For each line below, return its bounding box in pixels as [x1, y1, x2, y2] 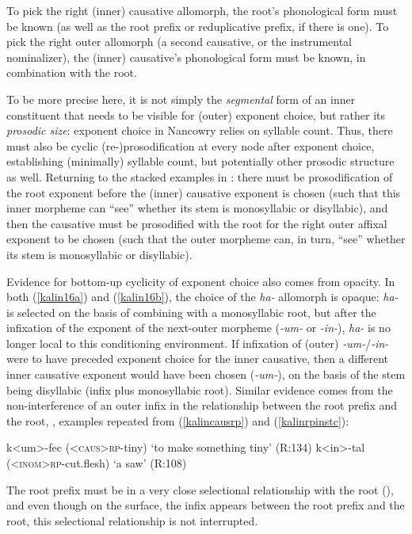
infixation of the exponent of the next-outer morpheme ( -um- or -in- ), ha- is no [6, 319, 391, 336]
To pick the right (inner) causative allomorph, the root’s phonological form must [6, 2, 398, 18]
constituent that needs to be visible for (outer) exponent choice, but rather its [6, 106, 386, 123]
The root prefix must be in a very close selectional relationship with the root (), [6, 481, 394, 498]
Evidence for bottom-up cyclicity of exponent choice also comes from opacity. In [6, 273, 395, 289]
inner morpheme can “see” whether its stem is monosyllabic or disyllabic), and [6, 200, 388, 216]
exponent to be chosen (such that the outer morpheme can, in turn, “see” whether [6, 231, 406, 247]
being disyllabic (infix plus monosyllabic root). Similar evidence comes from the [6, 381, 393, 398]
